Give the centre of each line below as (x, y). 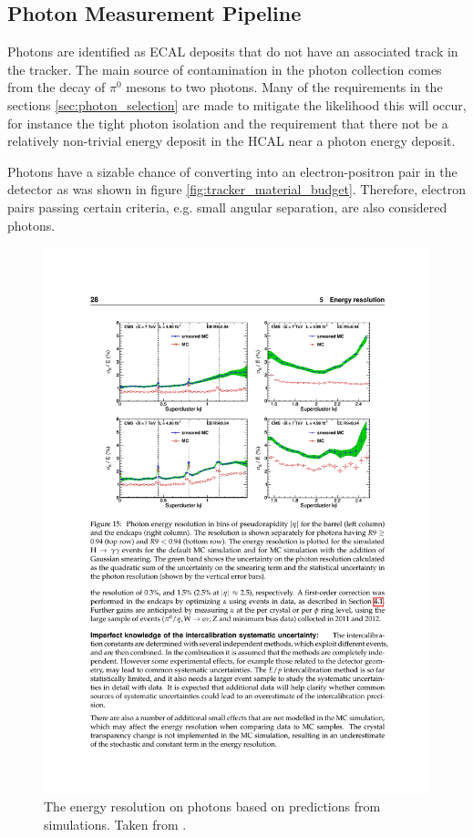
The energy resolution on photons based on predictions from (212, 806)
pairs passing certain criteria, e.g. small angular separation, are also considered (227, 207)
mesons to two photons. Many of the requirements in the (284, 87)
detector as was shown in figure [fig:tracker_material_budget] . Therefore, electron (236, 189)
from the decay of (57, 87)
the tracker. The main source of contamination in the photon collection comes (225, 69)
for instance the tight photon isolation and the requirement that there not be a (228, 123)
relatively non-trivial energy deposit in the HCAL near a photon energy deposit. (231, 141)
